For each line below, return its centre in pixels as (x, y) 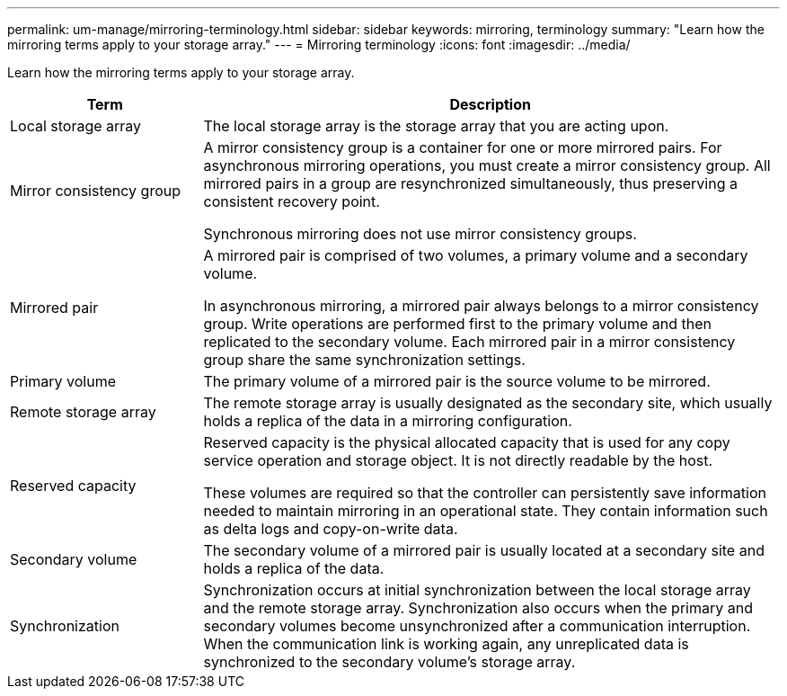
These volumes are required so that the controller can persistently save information (485, 493)
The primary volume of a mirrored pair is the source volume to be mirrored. (457, 381)
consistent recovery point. (292, 201)
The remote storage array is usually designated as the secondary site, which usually (488, 403)
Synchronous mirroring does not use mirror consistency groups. (420, 234)
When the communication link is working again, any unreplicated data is (446, 644)
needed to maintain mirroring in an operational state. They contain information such (486, 511)
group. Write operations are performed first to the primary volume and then (457, 324)
